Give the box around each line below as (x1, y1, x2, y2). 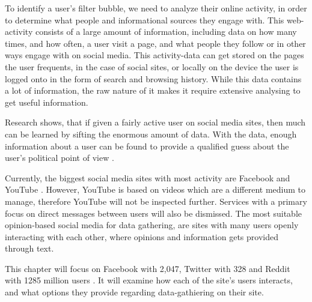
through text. (5, 242, 54, 255)
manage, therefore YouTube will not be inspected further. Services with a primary (5, 195, 307, 207)
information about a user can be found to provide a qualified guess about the (5, 139, 289, 152)
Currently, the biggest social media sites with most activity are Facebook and (5, 171, 290, 184)
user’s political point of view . (5, 151, 114, 164)
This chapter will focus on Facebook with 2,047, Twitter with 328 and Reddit (5, 262, 290, 274)
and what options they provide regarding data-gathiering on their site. (5, 286, 264, 298)
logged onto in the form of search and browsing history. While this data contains (5, 72, 302, 85)
